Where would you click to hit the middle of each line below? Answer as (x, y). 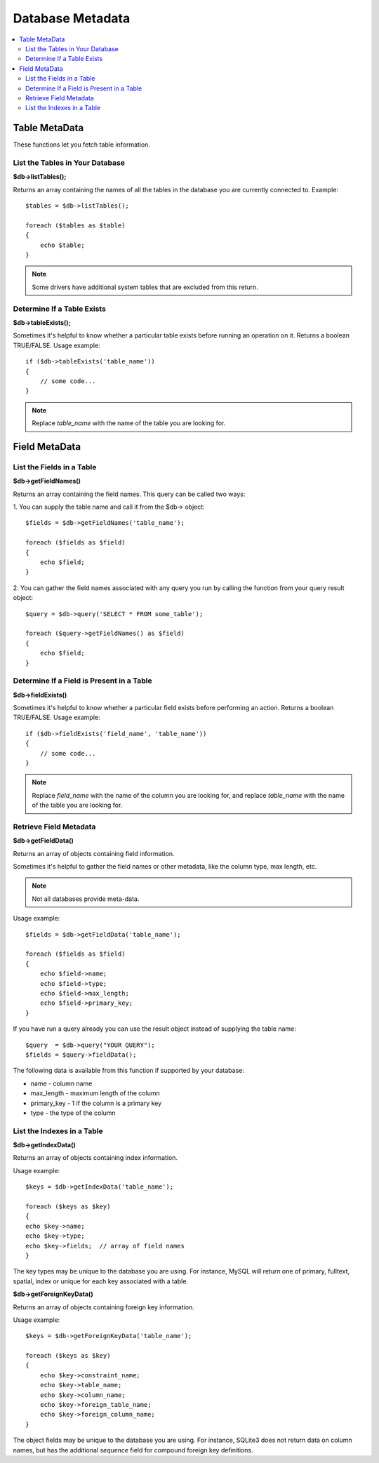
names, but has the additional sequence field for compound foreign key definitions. (133, 1450)
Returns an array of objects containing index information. (95, 1158)
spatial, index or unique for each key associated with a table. (101, 1281)
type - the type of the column (73, 1113)
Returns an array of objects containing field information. (94, 853)
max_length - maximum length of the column (95, 1093)
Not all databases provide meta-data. (86, 899)
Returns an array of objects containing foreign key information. (104, 1307)
